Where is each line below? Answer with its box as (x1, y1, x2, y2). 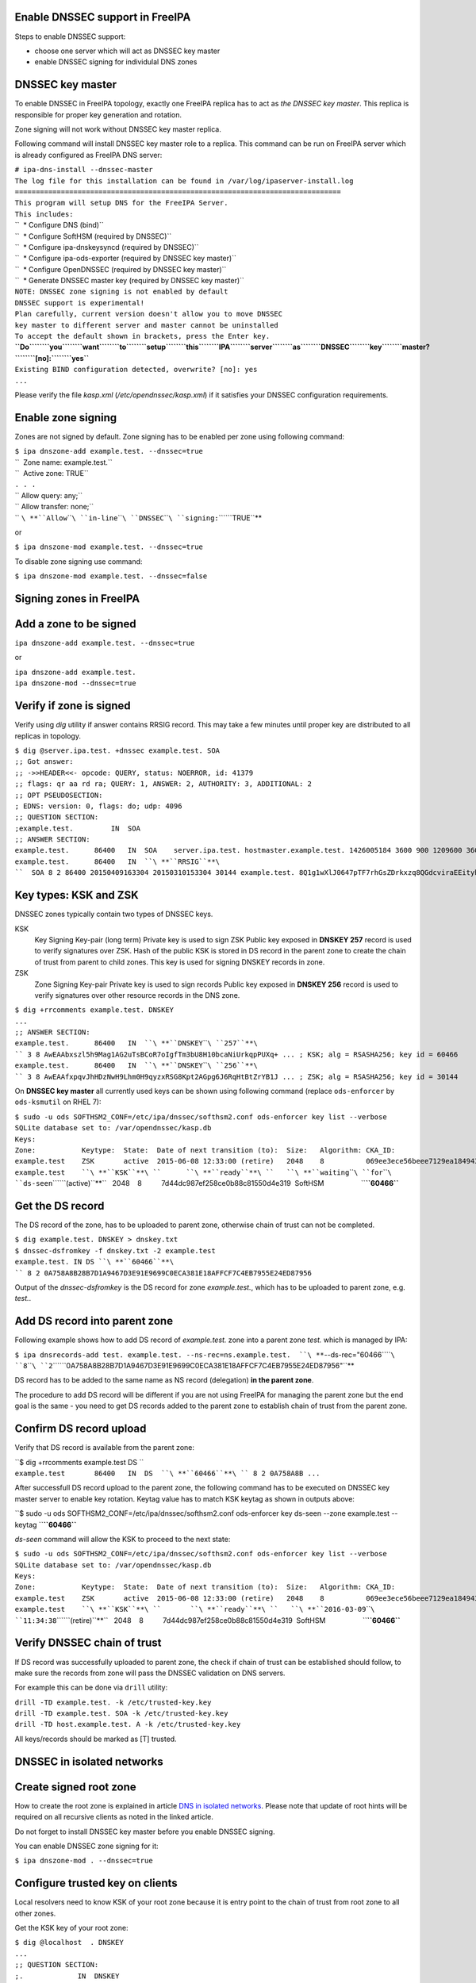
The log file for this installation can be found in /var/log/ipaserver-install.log (14, 176, 354, 186)
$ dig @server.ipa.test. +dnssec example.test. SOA (14, 746, 221, 755)
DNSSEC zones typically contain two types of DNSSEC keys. (14, 909, 213, 919)
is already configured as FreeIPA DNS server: (14, 150, 163, 159)
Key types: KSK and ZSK (14, 888, 139, 902)
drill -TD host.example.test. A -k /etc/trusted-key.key (14, 1720, 241, 1729)
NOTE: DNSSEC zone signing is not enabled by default (14, 287, 228, 297)
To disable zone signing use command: (14, 556, 143, 566)
